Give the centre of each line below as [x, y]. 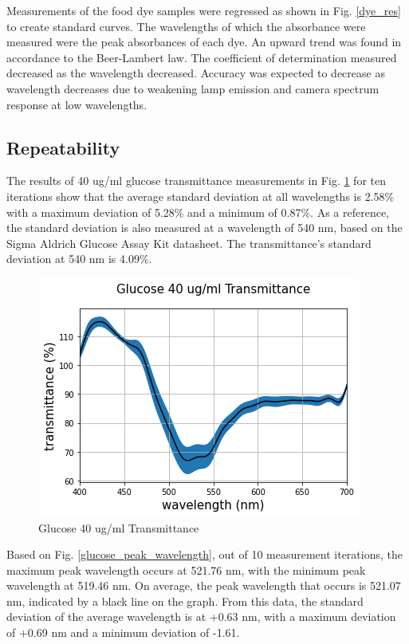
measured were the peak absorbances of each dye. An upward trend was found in [204, 42]
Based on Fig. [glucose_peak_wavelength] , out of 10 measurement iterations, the [204, 554]
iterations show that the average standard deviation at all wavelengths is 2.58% [201, 196]
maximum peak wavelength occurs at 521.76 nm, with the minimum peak [186, 569]
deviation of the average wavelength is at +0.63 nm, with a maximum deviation [201, 617]
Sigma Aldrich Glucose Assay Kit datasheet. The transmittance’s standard [189, 243]
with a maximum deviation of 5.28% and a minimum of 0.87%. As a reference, [198, 212]
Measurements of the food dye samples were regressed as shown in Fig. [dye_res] [204, 10]
